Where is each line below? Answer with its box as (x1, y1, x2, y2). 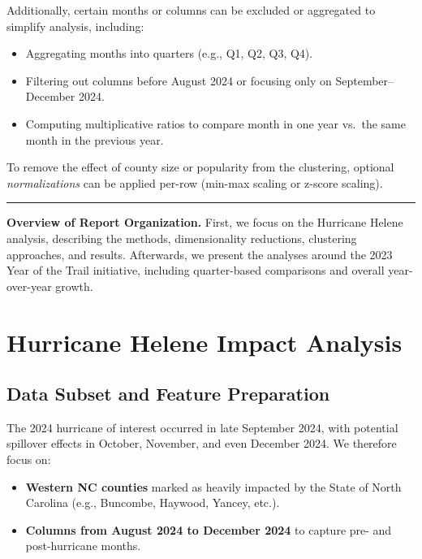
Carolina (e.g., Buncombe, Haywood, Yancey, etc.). (25, 494, 280, 511)
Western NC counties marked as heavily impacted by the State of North (25, 478, 402, 495)
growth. (55, 277, 93, 294)
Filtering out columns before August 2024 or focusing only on (25, 71, 332, 89)
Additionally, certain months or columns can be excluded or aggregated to (6, 2, 376, 18)
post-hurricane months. (25, 537, 141, 554)
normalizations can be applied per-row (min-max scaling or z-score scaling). (6, 174, 383, 191)
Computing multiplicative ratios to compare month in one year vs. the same (25, 115, 406, 132)
